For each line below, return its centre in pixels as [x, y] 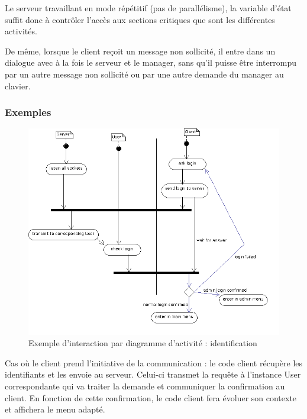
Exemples [28, 112]
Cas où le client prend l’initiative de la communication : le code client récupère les [154, 362]
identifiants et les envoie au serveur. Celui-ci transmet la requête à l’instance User [153, 374]
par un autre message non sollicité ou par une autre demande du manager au [144, 74]
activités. [21, 31]
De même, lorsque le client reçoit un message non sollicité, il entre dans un [140, 51]
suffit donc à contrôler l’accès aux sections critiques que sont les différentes [140, 19]
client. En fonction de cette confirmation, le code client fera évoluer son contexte [151, 397]
